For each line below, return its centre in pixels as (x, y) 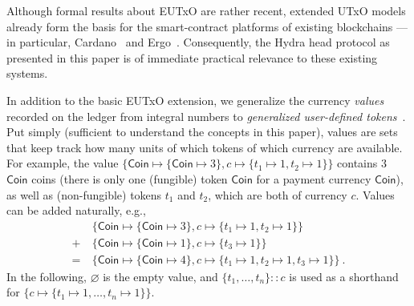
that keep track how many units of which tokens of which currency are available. (205, 147)
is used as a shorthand (344, 276)
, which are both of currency (278, 194)
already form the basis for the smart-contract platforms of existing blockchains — (207, 26)
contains (357, 163)
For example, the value (63, 163)
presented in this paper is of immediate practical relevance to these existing (192, 57)
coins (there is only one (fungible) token (130, 178)
